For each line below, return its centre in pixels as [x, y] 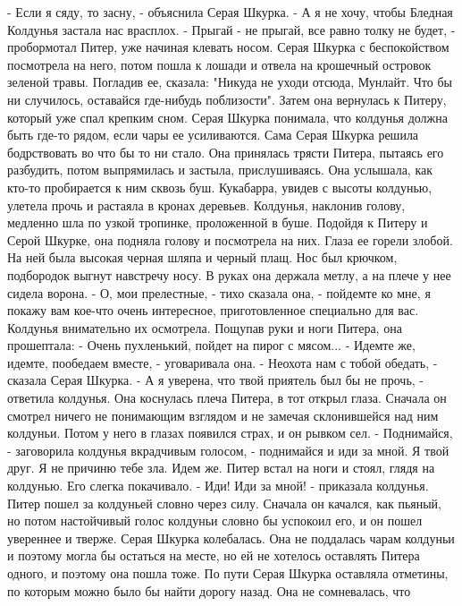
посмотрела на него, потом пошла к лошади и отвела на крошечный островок [219, 64]
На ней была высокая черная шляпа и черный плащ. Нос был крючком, [202, 257]
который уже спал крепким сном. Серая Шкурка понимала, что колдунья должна [227, 117]
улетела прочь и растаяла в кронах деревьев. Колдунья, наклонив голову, [206, 205]
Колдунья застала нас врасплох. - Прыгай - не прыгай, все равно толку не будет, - [231, 29]
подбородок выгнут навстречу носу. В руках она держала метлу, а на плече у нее [229, 274]
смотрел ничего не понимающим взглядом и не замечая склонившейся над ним [223, 415]
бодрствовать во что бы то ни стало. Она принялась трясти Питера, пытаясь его [226, 152]
